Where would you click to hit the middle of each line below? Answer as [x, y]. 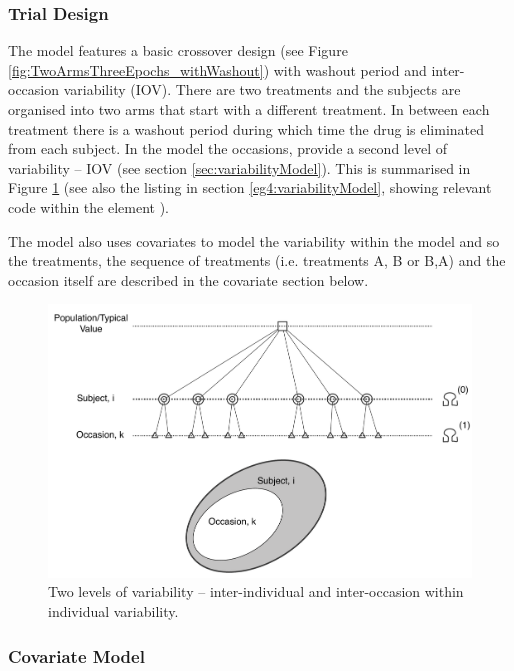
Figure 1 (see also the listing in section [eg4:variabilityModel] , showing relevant [250, 187]
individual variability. [113, 611]
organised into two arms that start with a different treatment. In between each [249, 109]
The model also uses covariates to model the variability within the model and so [254, 240]
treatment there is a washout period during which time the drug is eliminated [246, 128]
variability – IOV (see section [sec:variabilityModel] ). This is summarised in [239, 167]
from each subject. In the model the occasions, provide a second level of [228, 148]
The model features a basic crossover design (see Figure [178, 50]
